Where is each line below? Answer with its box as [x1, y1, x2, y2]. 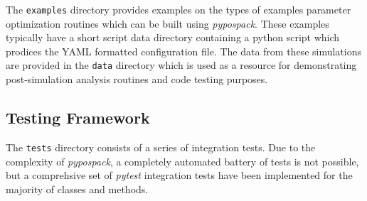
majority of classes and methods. [6, 181, 149, 196]
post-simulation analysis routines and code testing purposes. [6, 72, 268, 87]
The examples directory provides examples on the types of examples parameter [6, 2, 351, 16]
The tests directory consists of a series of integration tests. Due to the [6, 139, 316, 154]
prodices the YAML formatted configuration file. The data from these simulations [6, 43, 362, 58]
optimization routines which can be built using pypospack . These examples [6, 16, 329, 31]
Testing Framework [6, 107, 150, 129]
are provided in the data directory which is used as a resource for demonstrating [6, 58, 357, 72]
